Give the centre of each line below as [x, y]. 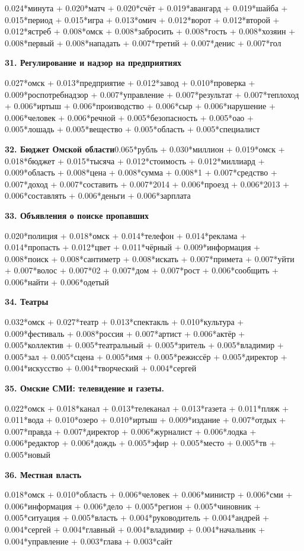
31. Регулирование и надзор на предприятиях [93, 63]
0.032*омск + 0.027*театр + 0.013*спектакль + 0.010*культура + [124, 322]
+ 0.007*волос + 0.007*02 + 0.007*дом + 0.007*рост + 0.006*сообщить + [142, 270]
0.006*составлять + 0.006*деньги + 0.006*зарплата [98, 195]
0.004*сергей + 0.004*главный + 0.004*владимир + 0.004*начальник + [135, 529]
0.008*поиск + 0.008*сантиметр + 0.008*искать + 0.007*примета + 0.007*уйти [150, 258]
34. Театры [27, 302]
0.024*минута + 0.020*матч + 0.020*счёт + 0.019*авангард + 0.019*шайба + [146, 8]
